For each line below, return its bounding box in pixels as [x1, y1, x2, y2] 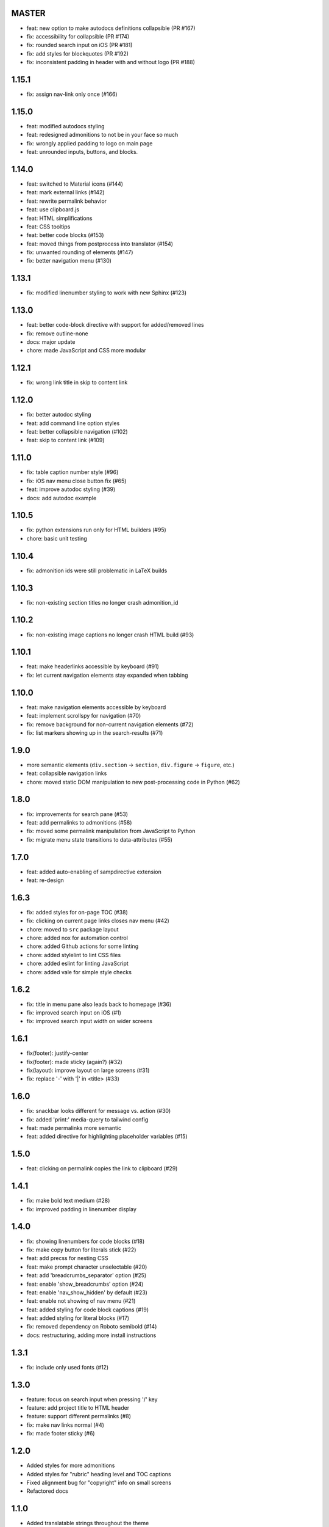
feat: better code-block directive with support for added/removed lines [26, 321, 204, 329]
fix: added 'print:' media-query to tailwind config [26, 1115, 149, 1123]
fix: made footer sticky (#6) [26, 1430, 95, 1437]
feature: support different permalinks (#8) [26, 1413, 131, 1420]
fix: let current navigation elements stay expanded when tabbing [26, 671, 188, 679]
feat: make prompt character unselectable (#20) [26, 1263, 147, 1270]
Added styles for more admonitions [26, 1462, 115, 1469]
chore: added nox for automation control [26, 935, 128, 942]
